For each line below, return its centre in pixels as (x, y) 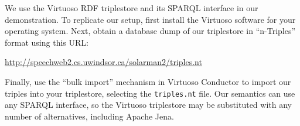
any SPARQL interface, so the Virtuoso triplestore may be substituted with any (148, 105)
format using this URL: (47, 42)
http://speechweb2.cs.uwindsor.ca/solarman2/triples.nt (103, 62)
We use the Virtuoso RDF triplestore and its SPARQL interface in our (132, 8)
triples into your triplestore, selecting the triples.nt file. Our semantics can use (150, 93)
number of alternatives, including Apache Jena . (89, 116)
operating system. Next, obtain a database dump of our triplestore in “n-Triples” (150, 31)
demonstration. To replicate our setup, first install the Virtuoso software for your (150, 19)
